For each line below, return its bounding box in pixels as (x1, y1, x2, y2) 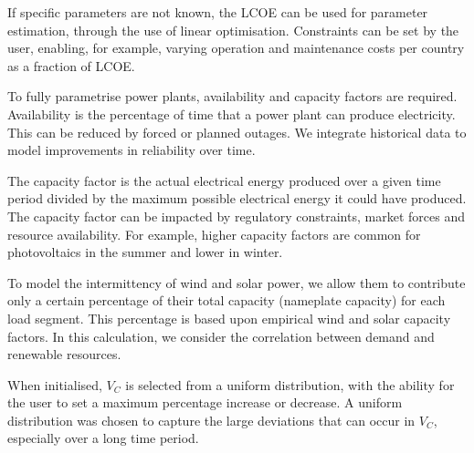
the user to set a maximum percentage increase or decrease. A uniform (7, 393, 403, 412)
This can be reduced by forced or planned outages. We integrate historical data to (7, 122, 467, 141)
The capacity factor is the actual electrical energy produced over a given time (7, 170, 441, 190)
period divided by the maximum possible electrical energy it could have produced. (7, 189, 467, 208)
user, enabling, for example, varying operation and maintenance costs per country (7, 38, 465, 57)
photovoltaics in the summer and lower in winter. (7, 242, 283, 262)
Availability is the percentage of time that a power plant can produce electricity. (7, 104, 456, 123)
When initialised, (7, 375, 102, 394)
